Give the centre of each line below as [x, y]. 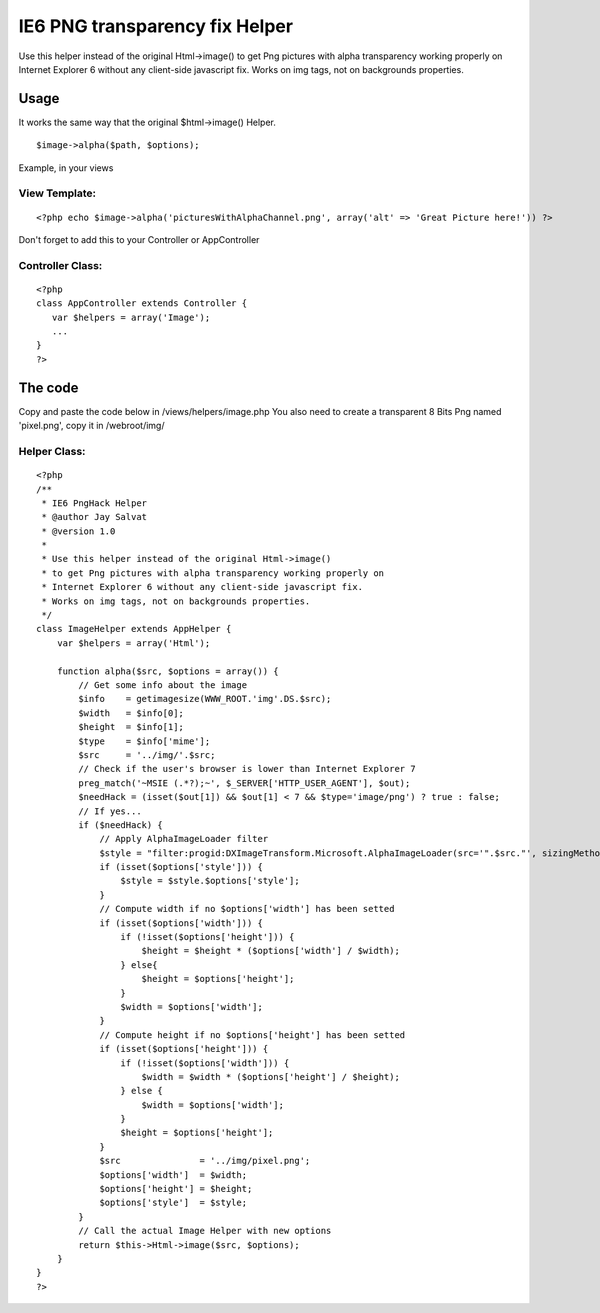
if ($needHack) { [121, 824]
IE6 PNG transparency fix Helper [156, 26]
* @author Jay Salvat [94, 517]
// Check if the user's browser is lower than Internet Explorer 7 [247, 769]
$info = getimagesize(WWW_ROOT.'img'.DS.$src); [205, 699]
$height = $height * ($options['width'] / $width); [270, 951]
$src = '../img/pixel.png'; [205, 1161]
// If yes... [110, 811]
